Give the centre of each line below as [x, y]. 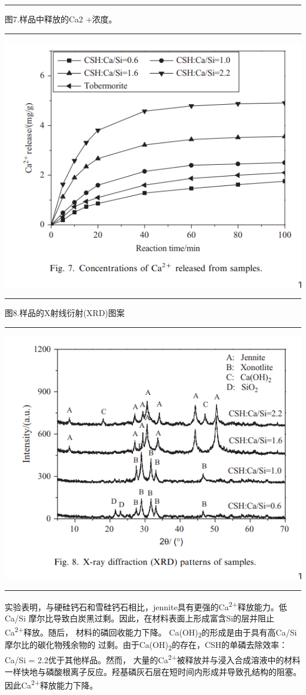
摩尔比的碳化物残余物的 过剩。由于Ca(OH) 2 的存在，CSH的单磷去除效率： [146, 646]
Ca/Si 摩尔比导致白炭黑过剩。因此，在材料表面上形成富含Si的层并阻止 [140, 618]
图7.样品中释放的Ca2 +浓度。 [61, 19]
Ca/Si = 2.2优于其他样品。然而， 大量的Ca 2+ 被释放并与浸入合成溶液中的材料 [153, 659]
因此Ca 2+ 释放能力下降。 [51, 684]
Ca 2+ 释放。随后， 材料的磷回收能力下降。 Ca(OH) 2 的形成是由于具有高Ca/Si [151, 631]
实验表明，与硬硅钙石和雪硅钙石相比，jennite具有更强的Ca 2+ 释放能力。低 [146, 606]
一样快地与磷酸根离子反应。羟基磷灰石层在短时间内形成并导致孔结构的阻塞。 [153, 671]
